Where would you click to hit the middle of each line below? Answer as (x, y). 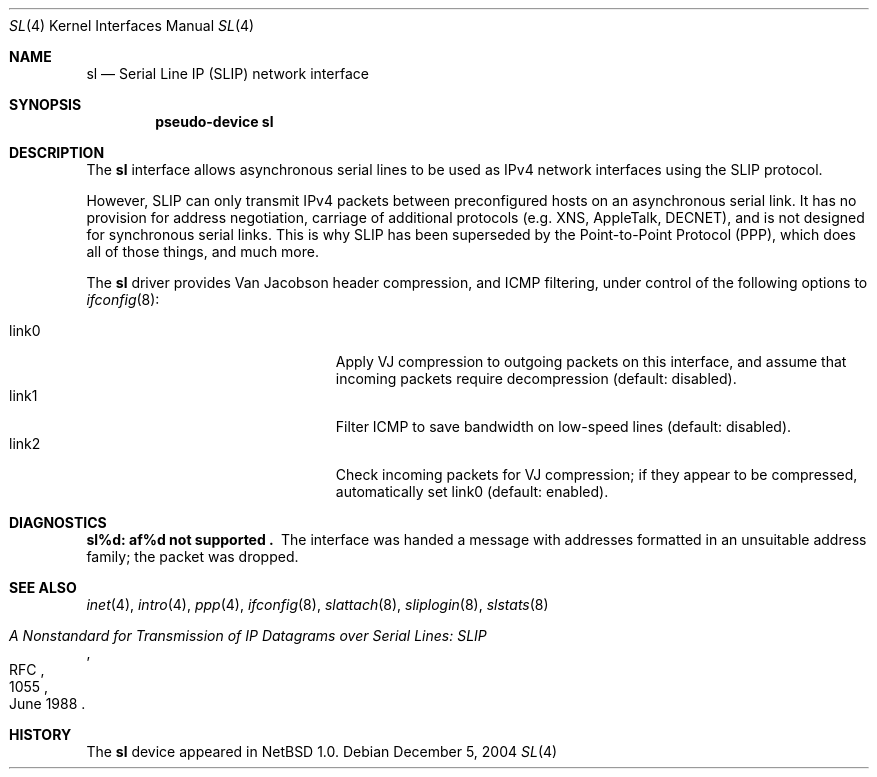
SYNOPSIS (45, 104)
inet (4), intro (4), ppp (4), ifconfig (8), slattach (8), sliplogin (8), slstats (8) (317, 604)
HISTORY (40, 734)
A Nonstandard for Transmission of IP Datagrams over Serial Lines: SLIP (248, 635)
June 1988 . (47, 703)
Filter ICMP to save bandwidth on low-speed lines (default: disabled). (563, 426)
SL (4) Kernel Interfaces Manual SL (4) (132, 25)
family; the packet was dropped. (192, 556)
